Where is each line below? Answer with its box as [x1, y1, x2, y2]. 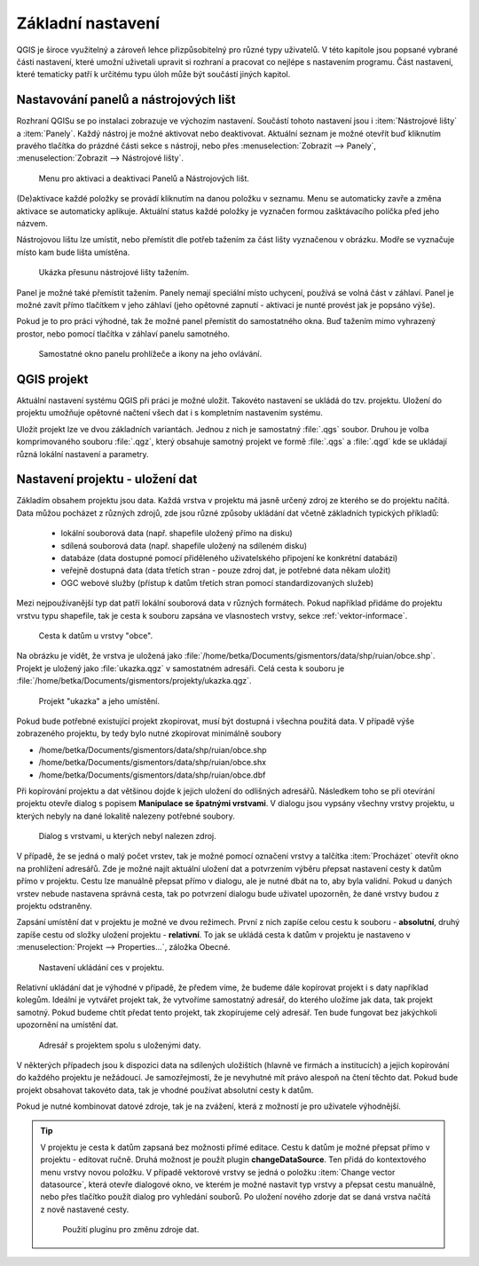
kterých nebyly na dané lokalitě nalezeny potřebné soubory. [16, 811, 235, 821]
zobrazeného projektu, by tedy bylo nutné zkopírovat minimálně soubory [16, 728, 282, 739]
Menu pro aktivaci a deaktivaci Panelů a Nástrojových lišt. [38, 173, 250, 184]
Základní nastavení [16, 13, 160, 33]
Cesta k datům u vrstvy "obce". [38, 630, 153, 641]
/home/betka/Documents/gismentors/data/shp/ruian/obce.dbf [38, 769, 266, 780]
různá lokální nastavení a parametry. [16, 448, 150, 459]
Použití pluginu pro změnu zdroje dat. [62, 1224, 200, 1235]
